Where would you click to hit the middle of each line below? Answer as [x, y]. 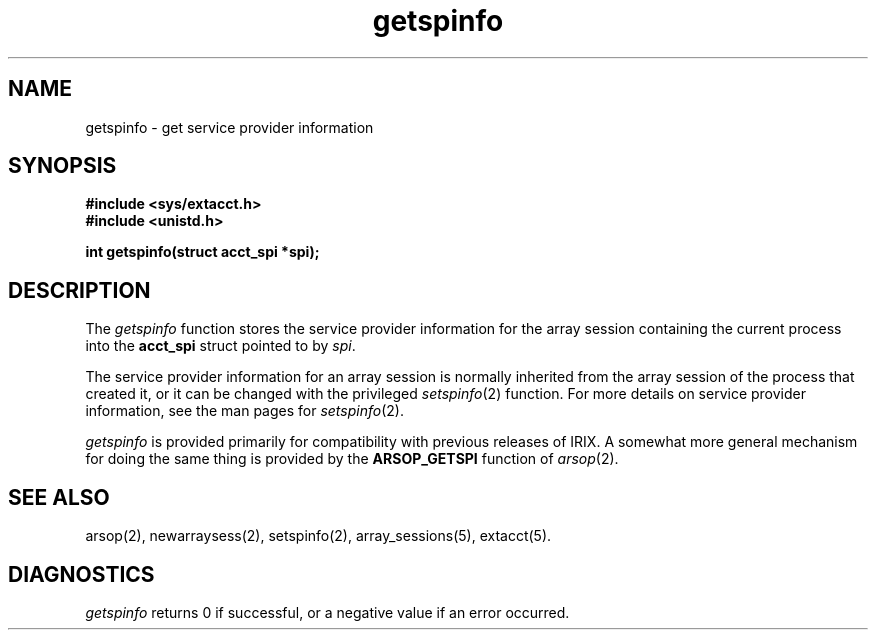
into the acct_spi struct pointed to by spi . [220, 346]
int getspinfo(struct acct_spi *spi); [202, 252]
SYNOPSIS [62, 166]
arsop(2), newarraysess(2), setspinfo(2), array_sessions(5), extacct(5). [318, 536]
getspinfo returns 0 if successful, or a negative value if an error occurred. [327, 612]
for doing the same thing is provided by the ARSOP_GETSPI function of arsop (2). [352, 459]
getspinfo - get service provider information [229, 127]
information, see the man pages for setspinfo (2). [244, 411]
